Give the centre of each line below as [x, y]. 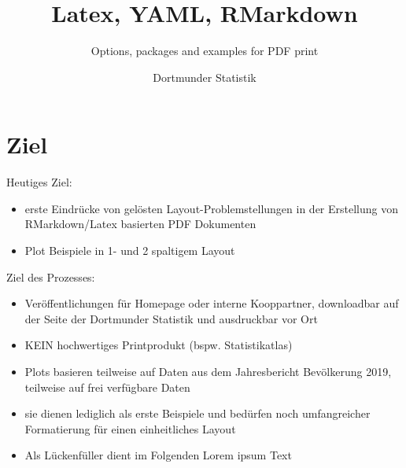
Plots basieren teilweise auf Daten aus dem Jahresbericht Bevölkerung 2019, [208, 371]
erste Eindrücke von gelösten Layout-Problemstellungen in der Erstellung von [211, 208]
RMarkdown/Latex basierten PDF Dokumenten [140, 224]
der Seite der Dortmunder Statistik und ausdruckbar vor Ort [171, 318]
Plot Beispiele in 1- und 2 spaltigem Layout [130, 251]
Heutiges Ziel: [39, 182]
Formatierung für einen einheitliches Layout [130, 428]
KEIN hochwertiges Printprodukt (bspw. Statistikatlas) [159, 345]
